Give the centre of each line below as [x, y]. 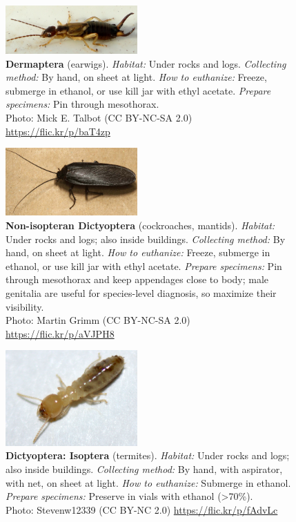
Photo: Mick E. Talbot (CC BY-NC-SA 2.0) [99, 118]
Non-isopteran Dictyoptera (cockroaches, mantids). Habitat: [140, 225]
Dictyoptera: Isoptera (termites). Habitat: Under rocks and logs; [148, 455]
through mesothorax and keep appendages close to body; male [137, 279]
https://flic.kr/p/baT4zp [58, 131]
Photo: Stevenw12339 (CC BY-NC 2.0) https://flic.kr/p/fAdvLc [142, 509]
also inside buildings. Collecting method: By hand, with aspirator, [144, 469]
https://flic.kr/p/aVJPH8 [60, 333]
